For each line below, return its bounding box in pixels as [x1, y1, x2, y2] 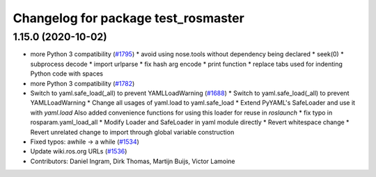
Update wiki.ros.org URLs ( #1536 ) [30, 147, 127, 155]
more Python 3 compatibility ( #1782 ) [30, 79, 135, 87]
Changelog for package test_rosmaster [13, 10, 245, 26]
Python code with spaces [30, 69, 104, 78]
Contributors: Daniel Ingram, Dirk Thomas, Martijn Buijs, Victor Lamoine [30, 157, 235, 165]
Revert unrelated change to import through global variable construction [30, 128, 235, 136]
